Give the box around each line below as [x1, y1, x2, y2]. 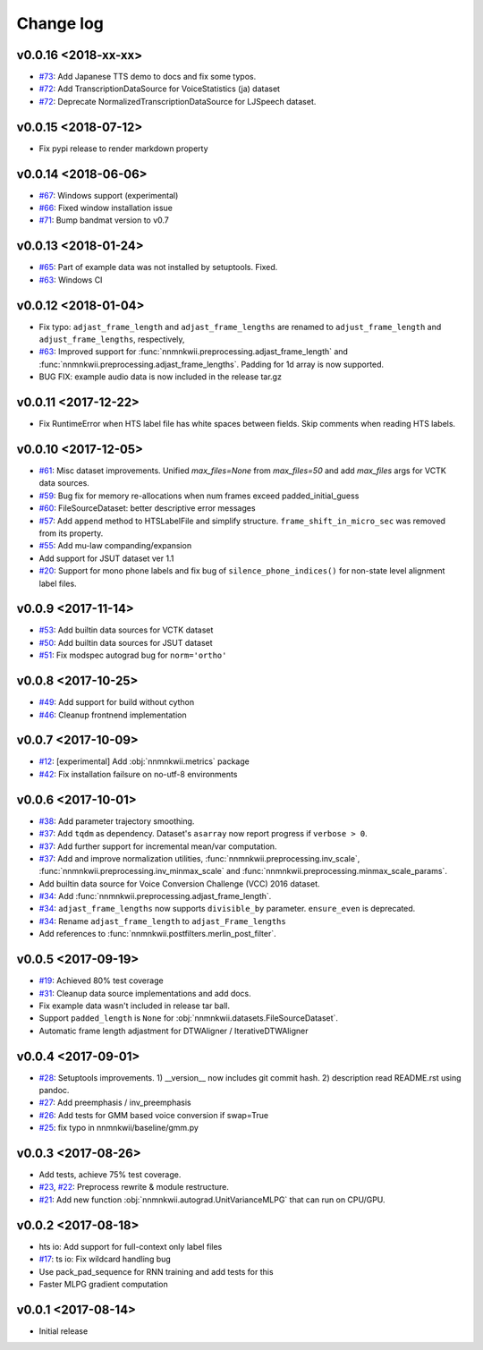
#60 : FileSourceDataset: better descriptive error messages [38, 503, 256, 514]
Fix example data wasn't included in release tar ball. [38, 1000, 231, 1011]
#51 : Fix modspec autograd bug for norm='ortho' [38, 650, 227, 661]
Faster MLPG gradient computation [38, 1278, 169, 1289]
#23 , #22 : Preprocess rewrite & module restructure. [38, 1182, 230, 1193]
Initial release [38, 1325, 89, 1337]
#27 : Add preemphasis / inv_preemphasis [38, 1097, 191, 1108]
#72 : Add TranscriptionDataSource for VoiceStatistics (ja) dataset [38, 83, 281, 94]
